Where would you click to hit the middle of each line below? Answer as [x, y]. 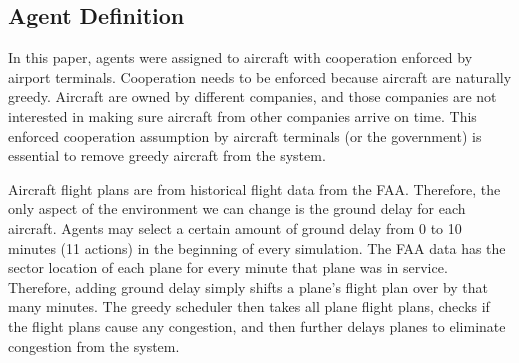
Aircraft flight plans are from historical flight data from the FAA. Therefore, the [254, 188]
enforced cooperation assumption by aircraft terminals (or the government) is [245, 135]
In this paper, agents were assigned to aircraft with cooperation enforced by [240, 57]
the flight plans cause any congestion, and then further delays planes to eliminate [257, 325]
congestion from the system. [94, 345]
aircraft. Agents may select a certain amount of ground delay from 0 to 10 [235, 227]
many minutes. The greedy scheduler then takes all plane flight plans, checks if [249, 306]
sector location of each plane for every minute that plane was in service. [228, 267]
